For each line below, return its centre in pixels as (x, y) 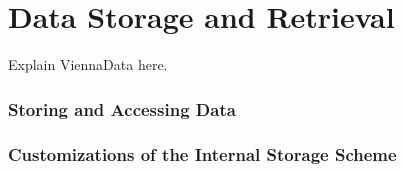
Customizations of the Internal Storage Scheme (202, 154)
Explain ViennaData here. (88, 64)
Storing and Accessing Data (122, 108)
